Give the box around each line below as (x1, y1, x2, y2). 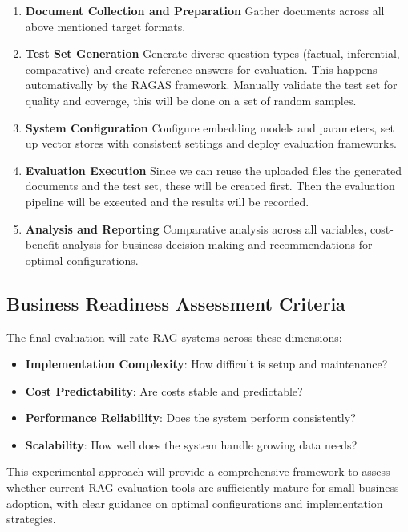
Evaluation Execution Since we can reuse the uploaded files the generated (25, 161, 402, 178)
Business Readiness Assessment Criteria (6, 290, 345, 315)
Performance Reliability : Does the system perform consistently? (25, 409, 356, 426)
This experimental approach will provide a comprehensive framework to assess (6, 463, 390, 480)
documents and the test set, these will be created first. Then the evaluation (25, 177, 395, 194)
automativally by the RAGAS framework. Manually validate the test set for (25, 76, 398, 93)
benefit (25, 236, 59, 253)
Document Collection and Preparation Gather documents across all (25, 2, 385, 18)
